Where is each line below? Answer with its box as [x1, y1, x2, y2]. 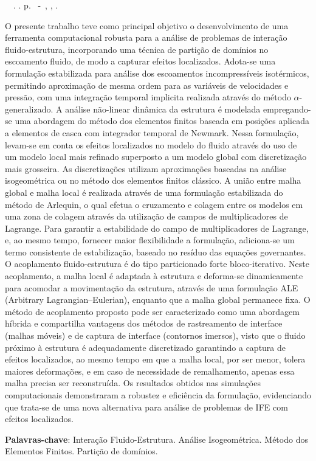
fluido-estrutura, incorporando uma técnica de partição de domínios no [5, 43, 269, 55]
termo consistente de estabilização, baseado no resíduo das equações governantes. [5, 245, 306, 258]
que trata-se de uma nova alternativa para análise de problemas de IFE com [5, 400, 288, 413]
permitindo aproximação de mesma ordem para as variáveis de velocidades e [5, 78, 289, 91]
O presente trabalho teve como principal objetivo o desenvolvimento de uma [5, 19, 289, 32]
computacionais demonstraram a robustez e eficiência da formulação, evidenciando [5, 389, 311, 401]
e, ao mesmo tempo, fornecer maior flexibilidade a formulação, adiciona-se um [5, 234, 295, 246]
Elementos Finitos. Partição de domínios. [5, 445, 158, 457]
